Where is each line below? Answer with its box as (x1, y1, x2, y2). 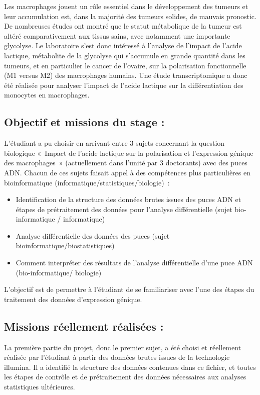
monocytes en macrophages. (4, 89, 90, 100)
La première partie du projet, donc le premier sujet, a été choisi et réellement (4, 342, 241, 352)
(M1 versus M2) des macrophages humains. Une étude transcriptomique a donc (4, 70, 247, 80)
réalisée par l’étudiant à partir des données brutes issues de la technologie (4, 352, 230, 362)
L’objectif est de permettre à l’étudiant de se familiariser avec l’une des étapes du (4, 284, 254, 294)
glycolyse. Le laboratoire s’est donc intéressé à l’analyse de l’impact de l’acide (4, 40, 242, 51)
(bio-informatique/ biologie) (16, 267, 102, 277)
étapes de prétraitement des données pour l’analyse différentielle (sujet (16, 204, 232, 214)
